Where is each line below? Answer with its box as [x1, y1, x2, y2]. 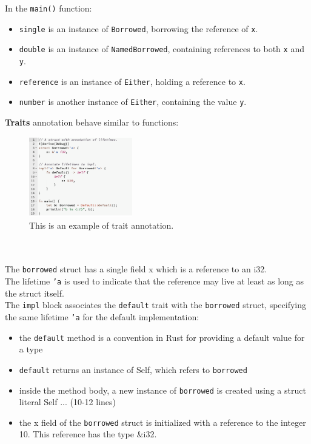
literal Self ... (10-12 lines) [19, 395, 116, 408]
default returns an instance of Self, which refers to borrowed [19, 363, 247, 375]
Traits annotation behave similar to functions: [5, 115, 179, 128]
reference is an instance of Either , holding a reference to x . [19, 75, 246, 87]
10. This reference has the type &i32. [19, 428, 157, 440]
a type [19, 343, 43, 355]
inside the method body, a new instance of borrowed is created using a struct [19, 383, 306, 396]
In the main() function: [5, 2, 92, 14]
